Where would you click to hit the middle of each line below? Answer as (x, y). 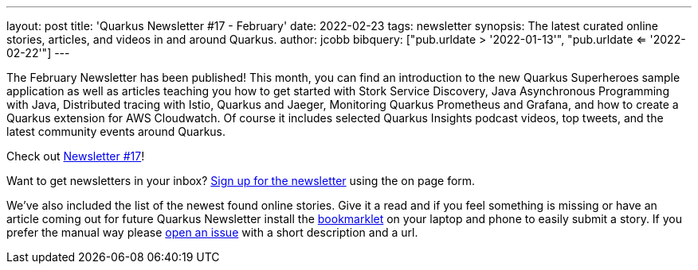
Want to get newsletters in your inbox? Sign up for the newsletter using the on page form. (241, 181)
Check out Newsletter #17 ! (76, 156)
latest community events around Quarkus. (116, 131)
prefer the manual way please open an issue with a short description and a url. (212, 232)
